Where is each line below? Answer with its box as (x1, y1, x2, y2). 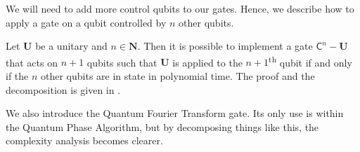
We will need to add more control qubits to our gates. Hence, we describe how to (6, 1, 354, 15)
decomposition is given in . (6, 82, 121, 97)
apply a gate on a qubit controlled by (6, 15, 167, 29)
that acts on (6, 55, 58, 69)
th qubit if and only (269, 53, 352, 69)
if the (6, 69, 29, 83)
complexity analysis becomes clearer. (6, 133, 163, 148)
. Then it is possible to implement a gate (137, 39, 313, 53)
